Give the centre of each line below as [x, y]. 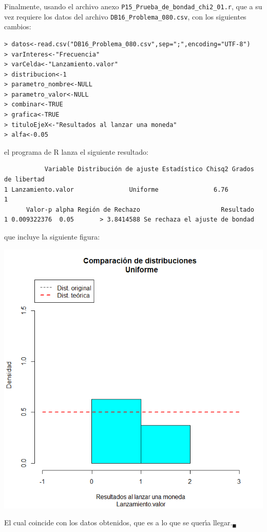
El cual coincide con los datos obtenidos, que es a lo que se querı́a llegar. [118, 522]
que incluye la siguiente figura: [52, 236]
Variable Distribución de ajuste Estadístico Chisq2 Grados [149, 169]
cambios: [18, 26]
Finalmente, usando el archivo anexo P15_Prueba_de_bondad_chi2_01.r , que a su [133, 6]
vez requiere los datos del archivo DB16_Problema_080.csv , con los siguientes [125, 16]
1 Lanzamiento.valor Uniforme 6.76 [116, 189]
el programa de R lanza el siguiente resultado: [76, 151]
